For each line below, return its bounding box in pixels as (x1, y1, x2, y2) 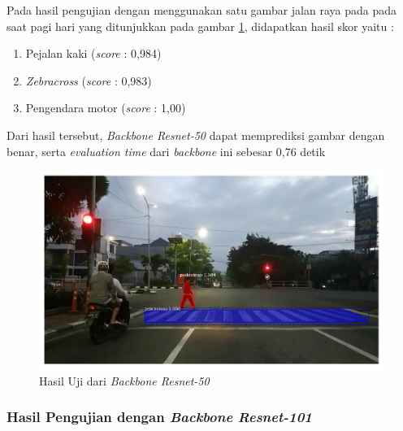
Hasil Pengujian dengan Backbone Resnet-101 (6, 407, 313, 427)
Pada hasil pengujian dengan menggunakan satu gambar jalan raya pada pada (6, 2, 397, 18)
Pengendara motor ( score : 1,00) (25, 99, 186, 116)
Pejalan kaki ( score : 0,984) (25, 45, 162, 62)
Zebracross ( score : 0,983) (25, 72, 152, 89)
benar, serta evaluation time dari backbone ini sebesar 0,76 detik (6, 142, 326, 159)
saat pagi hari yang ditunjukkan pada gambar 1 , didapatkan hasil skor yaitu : (6, 17, 394, 34)
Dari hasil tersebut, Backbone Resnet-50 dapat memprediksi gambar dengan (6, 126, 385, 143)
